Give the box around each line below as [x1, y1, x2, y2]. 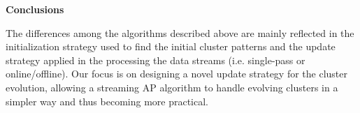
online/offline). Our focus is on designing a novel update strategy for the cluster [6, 66, 348, 81]
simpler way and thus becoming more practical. [6, 93, 208, 108]
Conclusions [6, 2, 64, 16]
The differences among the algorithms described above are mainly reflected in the [6, 25, 354, 40]
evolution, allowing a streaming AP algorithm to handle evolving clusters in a [6, 80, 338, 94]
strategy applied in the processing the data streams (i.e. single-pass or [6, 52, 305, 67]
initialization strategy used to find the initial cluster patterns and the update [6, 39, 336, 54]
